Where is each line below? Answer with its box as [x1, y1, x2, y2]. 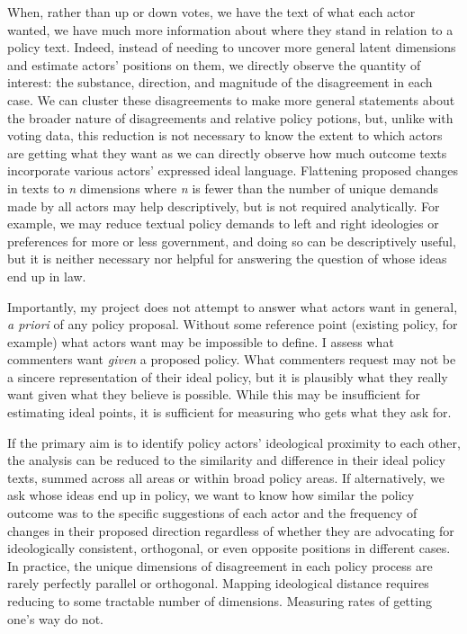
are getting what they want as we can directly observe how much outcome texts [7, 143, 447, 162]
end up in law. [7, 266, 86, 285]
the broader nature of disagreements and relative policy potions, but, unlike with [7, 108, 454, 127]
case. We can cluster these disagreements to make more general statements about [7, 90, 455, 109]
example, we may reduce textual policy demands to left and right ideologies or [7, 214, 439, 233]
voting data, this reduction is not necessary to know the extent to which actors [7, 126, 443, 145]
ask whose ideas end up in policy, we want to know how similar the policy [7, 486, 415, 505]
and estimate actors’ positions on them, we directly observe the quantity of [7, 55, 421, 74]
